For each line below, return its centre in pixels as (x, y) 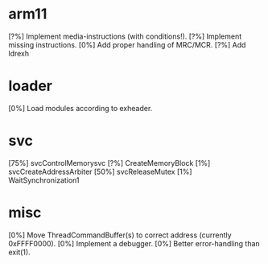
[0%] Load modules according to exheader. (80, 108)
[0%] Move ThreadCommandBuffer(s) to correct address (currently (120, 235)
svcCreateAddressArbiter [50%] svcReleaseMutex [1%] (100, 171)
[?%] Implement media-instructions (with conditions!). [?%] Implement (125, 36)
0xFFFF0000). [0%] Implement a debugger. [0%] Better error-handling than (134, 243)
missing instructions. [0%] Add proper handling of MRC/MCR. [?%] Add (127, 44)
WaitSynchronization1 (44, 180)
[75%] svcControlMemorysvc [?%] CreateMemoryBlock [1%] (109, 163)
